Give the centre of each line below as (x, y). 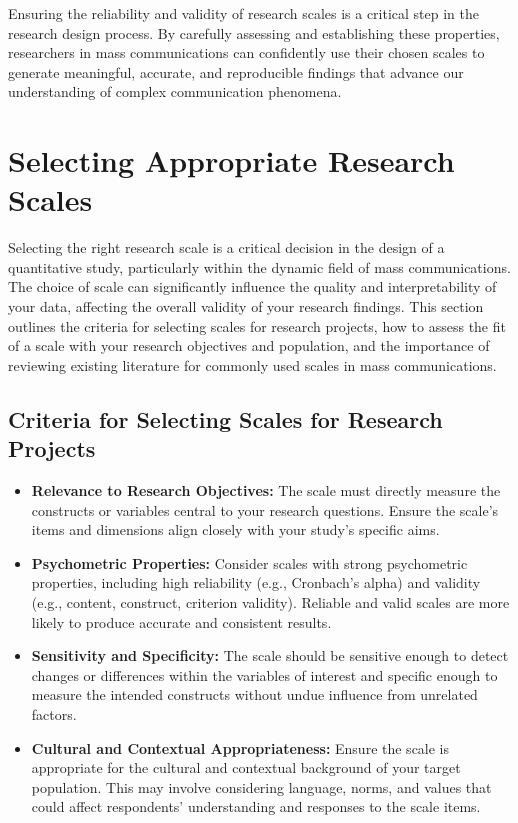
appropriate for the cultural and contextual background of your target (246, 767)
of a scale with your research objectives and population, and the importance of (249, 345)
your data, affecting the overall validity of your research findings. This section (246, 306)
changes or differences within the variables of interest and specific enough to (264, 674)
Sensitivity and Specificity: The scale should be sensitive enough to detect (270, 655)
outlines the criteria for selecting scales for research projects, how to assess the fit (257, 325)
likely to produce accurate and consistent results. (181, 621)
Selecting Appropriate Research (231, 160)
